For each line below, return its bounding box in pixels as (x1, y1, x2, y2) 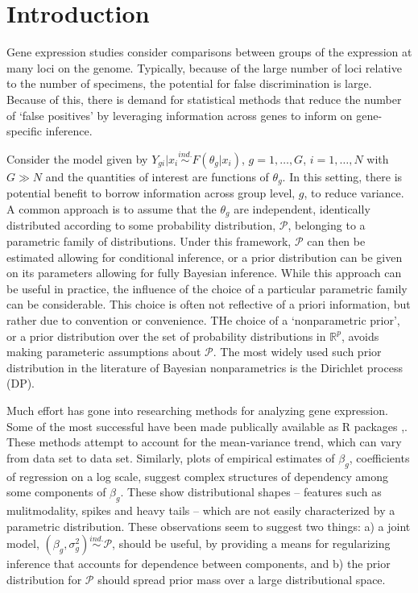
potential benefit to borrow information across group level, (6, 185, 296, 201)
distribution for (6, 570, 82, 587)
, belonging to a (288, 217, 366, 234)
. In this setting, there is (282, 168, 403, 185)
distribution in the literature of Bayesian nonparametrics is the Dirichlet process (6, 359, 403, 375)
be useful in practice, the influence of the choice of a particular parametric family (6, 280, 408, 296)
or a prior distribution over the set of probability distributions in (6, 327, 326, 344)
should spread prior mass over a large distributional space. (97, 570, 386, 587)
